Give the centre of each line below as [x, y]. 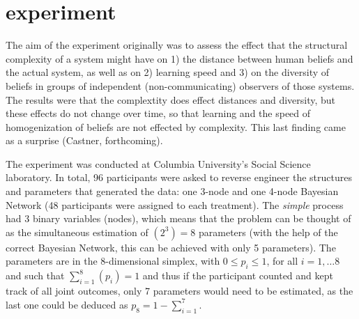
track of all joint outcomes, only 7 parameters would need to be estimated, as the [179, 291]
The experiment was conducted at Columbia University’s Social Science [158, 163]
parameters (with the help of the [268, 232]
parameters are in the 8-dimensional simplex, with [113, 261]
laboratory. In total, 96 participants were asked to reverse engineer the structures [179, 177]
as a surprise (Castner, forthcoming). [84, 140]
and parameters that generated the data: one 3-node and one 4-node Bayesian [172, 191]
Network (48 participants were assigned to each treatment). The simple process [175, 204]
